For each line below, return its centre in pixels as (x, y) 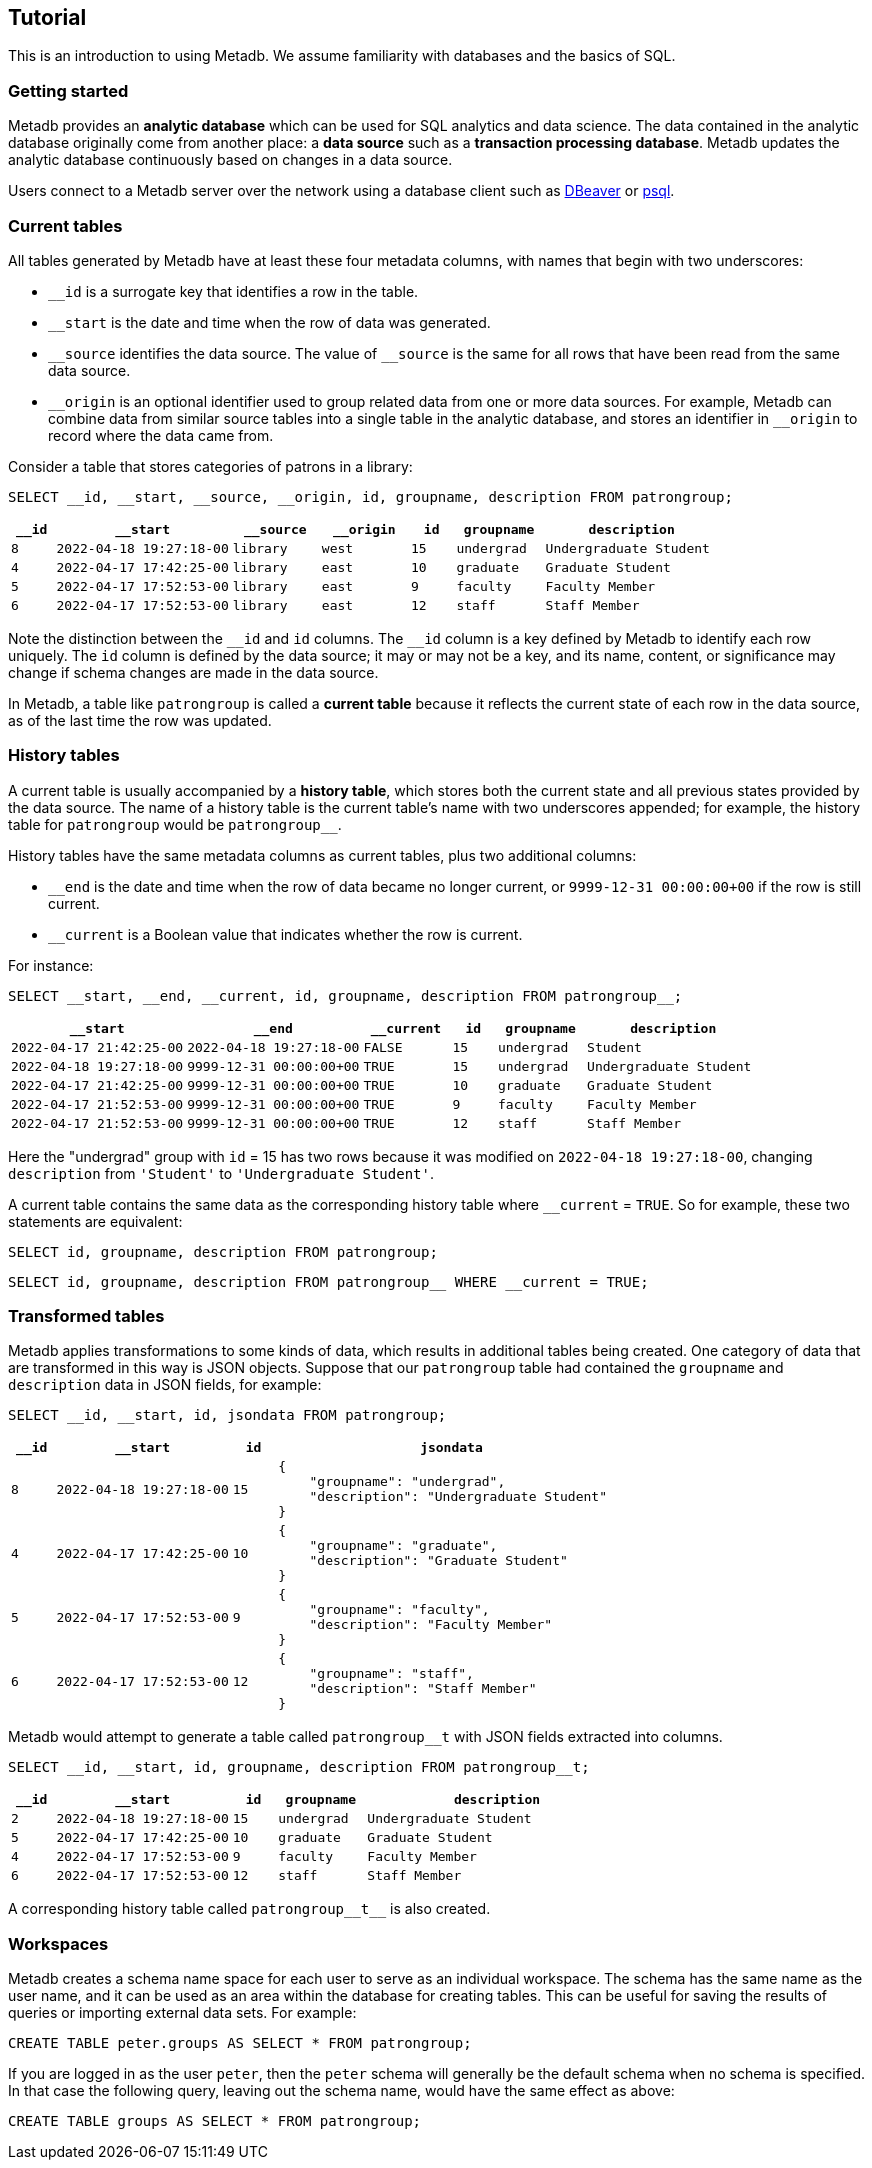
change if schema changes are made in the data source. (193, 672)
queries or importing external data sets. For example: (182, 2013)
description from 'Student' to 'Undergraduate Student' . (221, 1173)
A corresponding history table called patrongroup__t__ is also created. (249, 1909)
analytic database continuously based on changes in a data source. (230, 160)
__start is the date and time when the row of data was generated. (269, 322)
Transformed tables (86, 1316)
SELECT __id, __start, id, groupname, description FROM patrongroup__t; (299, 1767)
